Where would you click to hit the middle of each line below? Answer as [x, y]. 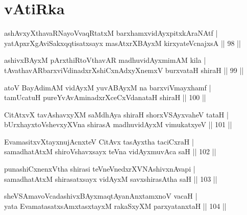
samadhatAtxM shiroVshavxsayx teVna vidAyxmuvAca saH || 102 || [110, 151]
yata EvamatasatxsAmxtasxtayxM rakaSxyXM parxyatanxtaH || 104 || [115, 206]
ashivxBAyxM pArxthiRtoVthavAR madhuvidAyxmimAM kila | [105, 60]
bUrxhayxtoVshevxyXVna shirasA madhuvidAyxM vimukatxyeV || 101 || [118, 124]
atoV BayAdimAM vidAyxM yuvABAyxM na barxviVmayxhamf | [108, 87]
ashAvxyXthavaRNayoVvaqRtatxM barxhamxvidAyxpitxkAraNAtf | [111, 33]
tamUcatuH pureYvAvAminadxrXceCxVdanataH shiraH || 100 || [105, 97]
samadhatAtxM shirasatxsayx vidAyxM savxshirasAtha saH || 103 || [111, 178]
